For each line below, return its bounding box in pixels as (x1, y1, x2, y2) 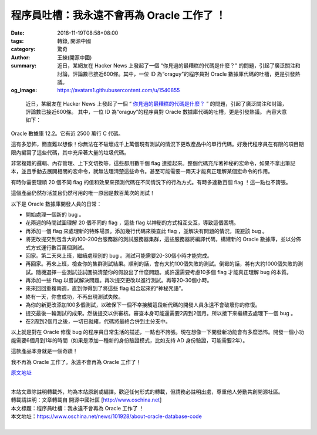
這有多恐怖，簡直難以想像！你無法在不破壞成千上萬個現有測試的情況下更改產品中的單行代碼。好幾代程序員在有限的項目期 (11, 141, 304, 148)
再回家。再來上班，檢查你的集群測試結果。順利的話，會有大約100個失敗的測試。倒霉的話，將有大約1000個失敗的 (25, 260, 298, 267)
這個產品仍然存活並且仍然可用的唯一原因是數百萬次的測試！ (11, 190, 155, 197)
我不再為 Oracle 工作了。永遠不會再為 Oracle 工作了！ (11, 358, 141, 365)
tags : (11, 37, 24, 44)
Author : (11, 53, 31, 61)
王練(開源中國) (57, 53, 92, 61)
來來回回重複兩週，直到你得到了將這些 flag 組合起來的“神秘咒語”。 (25, 285, 187, 292)
